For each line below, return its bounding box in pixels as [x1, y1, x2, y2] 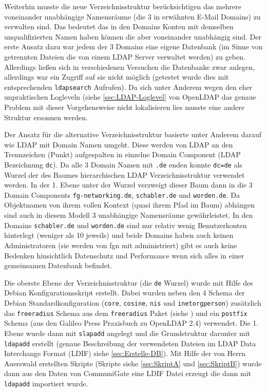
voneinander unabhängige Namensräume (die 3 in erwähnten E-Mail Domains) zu [4, 11, 261, 22]
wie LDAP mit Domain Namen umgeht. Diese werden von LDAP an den [4, 139, 233, 150]
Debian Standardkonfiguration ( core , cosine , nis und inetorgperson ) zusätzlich [4, 297, 261, 308]
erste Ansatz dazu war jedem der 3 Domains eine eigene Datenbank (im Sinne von [4, 41, 263, 52]
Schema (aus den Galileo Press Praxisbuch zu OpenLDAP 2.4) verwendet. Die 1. [4, 318, 259, 328]
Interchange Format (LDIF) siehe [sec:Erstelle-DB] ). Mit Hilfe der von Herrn [4, 348, 246, 359]
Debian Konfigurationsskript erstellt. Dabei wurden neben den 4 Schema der [4, 287, 245, 298]
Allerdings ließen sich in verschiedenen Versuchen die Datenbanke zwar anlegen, [4, 61, 255, 72]
